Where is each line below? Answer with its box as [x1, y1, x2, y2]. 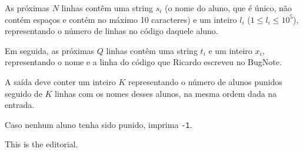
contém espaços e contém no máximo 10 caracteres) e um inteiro [5, 13, 237, 25]
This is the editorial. [5, 138, 78, 150]
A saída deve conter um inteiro [5, 75, 116, 87]
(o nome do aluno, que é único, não [165, 2, 292, 13]
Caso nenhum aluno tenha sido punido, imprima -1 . [5, 118, 192, 130]
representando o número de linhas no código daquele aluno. [5, 25, 218, 37]
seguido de [5, 87, 42, 99]
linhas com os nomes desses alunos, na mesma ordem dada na [55, 87, 277, 99]
